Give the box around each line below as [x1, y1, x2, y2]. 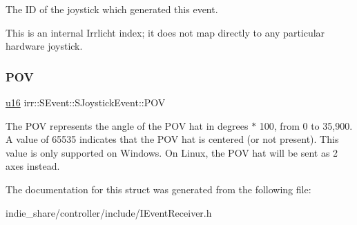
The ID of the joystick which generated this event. [6, 2, 218, 16]
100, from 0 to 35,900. [259, 118, 353, 133]
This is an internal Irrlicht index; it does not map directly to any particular [6, 25, 325, 39]
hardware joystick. [6, 39, 83, 53]
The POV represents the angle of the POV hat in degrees [6, 118, 249, 133]
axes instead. [6, 159, 60, 173]
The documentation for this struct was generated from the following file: [6, 182, 311, 196]
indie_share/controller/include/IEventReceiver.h [6, 205, 212, 219]
